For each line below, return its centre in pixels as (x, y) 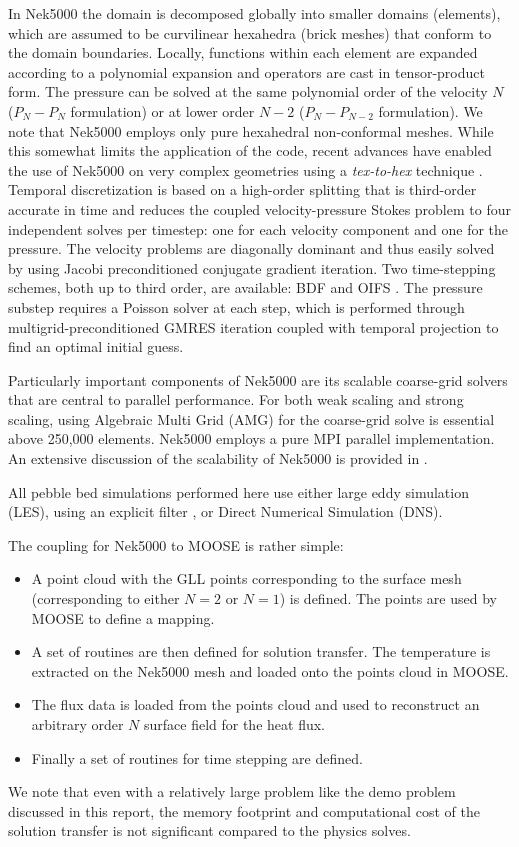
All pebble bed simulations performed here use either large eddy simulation (238, 491)
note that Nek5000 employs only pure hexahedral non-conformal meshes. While (251, 130)
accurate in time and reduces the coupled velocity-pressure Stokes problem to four (259, 208)
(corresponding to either (105, 598)
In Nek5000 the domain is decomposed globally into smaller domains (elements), (254, 13)
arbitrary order (77, 724)
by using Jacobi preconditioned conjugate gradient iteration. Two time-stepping (252, 267)
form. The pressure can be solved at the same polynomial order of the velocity (248, 91)
